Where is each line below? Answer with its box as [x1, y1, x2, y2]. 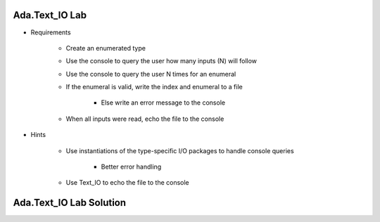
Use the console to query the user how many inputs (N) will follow [65, 57, 257, 65]
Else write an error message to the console [101, 98, 225, 107]
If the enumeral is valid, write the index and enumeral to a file [65, 83, 243, 91]
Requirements [30, 28, 71, 37]
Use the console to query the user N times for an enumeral [65, 70, 236, 78]
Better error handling [101, 162, 162, 171]
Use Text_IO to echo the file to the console [65, 178, 189, 187]
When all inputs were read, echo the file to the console [65, 115, 224, 123]
